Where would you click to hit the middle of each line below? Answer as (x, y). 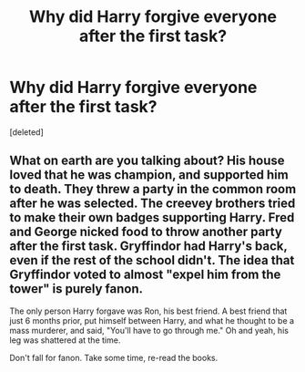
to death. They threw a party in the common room (153, 189)
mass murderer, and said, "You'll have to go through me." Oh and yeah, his (149, 330)
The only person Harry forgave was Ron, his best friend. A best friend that (148, 311)
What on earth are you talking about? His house (147, 161)
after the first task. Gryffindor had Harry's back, (148, 247)
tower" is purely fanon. (76, 289)
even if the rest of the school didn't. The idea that (152, 260)
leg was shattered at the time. (65, 340)
